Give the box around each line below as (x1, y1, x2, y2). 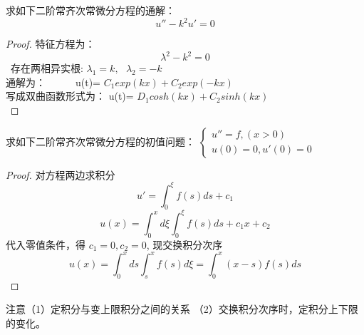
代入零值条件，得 (6, 237, 85, 252)
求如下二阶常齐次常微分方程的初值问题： (6, 133, 195, 148)
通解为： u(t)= (6, 74, 101, 89)
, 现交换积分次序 (146, 237, 223, 252)
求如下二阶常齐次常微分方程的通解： (6, 3, 175, 17)
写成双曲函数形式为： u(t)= (6, 88, 134, 103)
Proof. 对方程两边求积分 (6, 167, 115, 182)
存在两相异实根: (10, 61, 83, 76)
